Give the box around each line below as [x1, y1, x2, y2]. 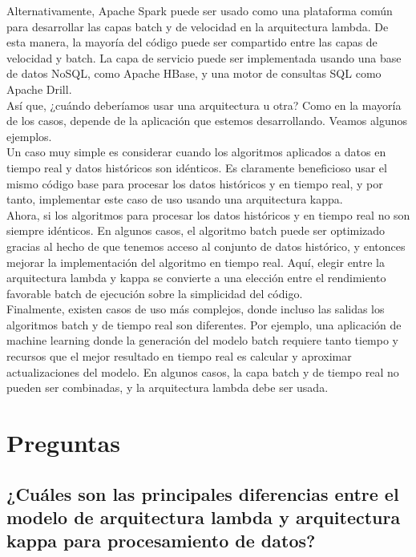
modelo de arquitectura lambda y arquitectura [6, 505, 401, 529]
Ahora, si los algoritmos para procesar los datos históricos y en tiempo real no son [6, 206, 410, 223]
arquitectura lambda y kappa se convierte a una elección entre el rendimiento [6, 269, 386, 286]
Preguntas [6, 426, 120, 459]
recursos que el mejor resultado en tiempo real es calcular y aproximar [6, 348, 352, 365]
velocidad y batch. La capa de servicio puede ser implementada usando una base [6, 49, 402, 66]
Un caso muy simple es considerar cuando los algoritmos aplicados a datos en [6, 143, 386, 160]
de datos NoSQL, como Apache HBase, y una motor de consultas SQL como [6, 65, 382, 82]
